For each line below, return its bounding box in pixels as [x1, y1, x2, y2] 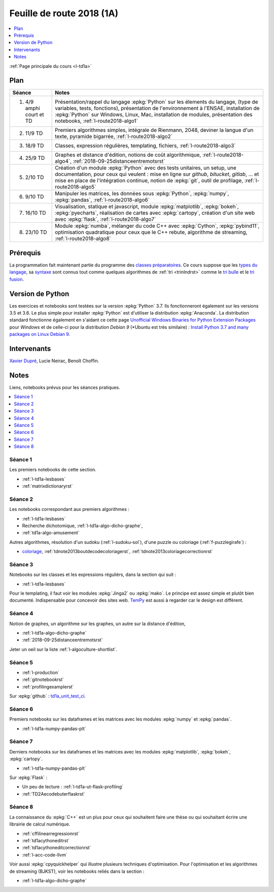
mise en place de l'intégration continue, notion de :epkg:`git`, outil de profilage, [55, 177, 244, 184]
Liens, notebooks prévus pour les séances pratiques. [9, 384, 120, 390]
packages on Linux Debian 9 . [9, 331, 71, 337]
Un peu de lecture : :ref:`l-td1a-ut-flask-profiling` [22, 784, 124, 790]
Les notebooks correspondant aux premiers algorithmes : [9, 506, 129, 512]
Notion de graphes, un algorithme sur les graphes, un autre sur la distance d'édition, [9, 621, 186, 627]
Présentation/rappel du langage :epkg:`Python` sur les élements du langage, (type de [55, 98, 258, 106]
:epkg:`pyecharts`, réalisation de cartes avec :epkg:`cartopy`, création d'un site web [55, 210, 255, 217]
